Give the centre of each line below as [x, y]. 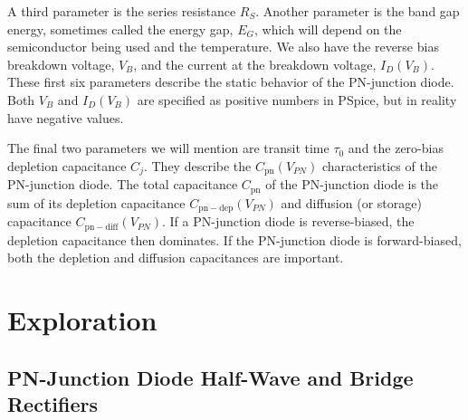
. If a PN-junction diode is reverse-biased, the [288, 221]
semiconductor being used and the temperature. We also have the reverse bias [223, 47]
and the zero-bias [396, 148]
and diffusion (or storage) [351, 202]
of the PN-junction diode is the [352, 184]
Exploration [82, 319]
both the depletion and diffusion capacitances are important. [176, 258]
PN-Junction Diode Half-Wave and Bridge [210, 377]
